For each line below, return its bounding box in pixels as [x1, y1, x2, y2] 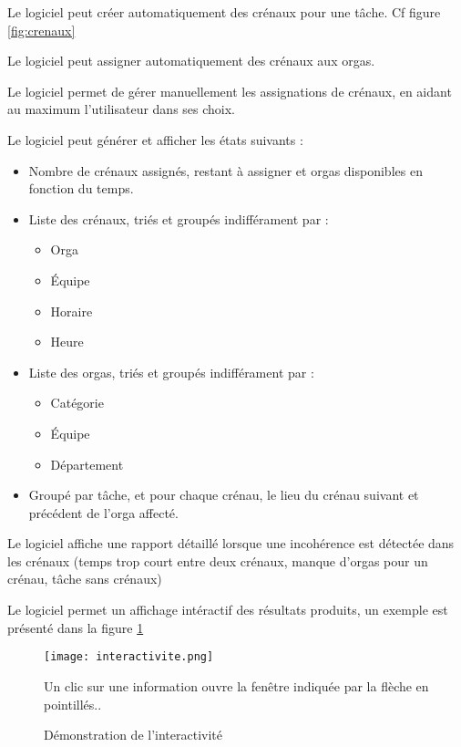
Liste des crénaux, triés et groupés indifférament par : [28, 209, 329, 228]
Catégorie [50, 393, 104, 412]
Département [50, 454, 124, 473]
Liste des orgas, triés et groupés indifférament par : [28, 362, 314, 381]
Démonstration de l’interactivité [44, 725, 222, 744]
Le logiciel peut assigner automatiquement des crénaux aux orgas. [7, 51, 375, 70]
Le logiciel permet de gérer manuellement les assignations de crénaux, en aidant [7, 81, 452, 100]
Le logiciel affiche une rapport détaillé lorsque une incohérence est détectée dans [7, 534, 455, 553]
